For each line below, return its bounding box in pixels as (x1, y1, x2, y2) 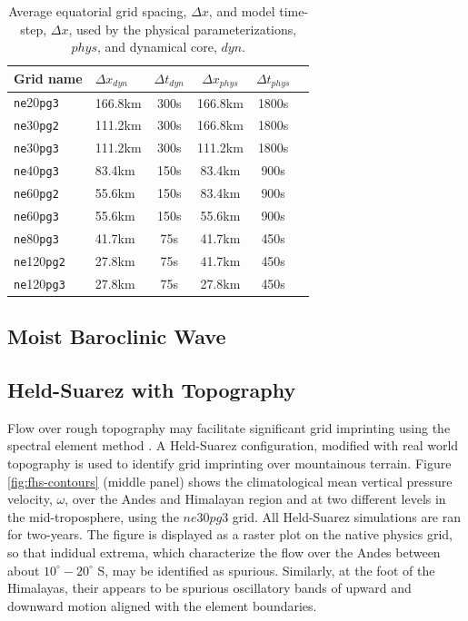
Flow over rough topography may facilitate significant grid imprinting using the (7, 418, 451, 437)
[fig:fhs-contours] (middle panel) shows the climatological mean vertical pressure (7, 471, 453, 490)
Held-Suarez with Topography (7, 376, 296, 404)
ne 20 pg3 (14, 93, 59, 112)
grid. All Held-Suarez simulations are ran (232, 507, 462, 526)
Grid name (14, 69, 83, 88)
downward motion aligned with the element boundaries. (7, 596, 317, 615)
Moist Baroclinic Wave (7, 322, 226, 350)
